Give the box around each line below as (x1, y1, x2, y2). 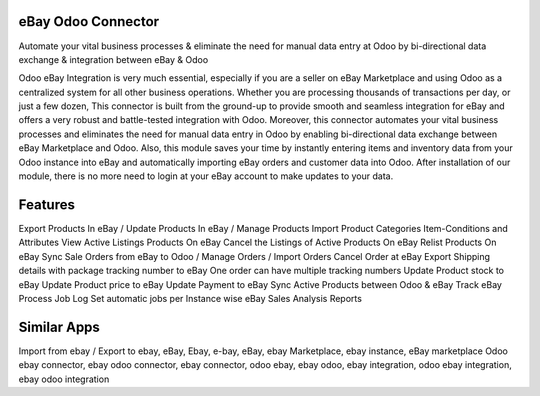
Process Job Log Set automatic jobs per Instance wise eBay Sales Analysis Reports (18, 292, 362, 304)
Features (18, 196, 75, 213)
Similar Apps (18, 318, 100, 335)
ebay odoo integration (18, 373, 110, 385)
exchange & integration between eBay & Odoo (18, 53, 209, 65)
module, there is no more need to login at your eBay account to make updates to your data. (18, 170, 394, 182)
